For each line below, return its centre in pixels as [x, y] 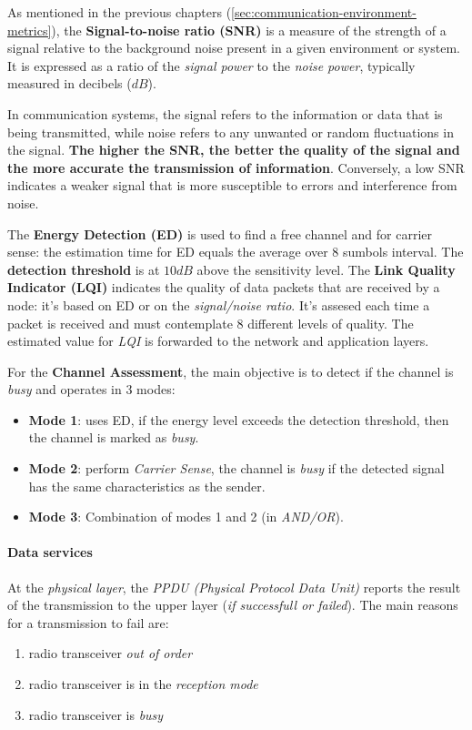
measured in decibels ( [70, 83]
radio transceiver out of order [110, 653]
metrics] [30, 30]
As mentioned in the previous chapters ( [120, 12]
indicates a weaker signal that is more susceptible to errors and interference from [232, 185]
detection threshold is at [84, 269]
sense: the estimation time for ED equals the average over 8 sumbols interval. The [236, 252]
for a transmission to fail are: [88, 622]
